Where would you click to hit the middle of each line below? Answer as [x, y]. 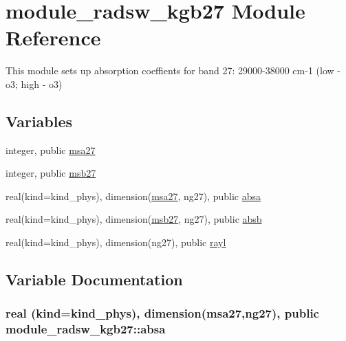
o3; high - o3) [34, 84]
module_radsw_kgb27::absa [86, 329]
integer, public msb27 [51, 173]
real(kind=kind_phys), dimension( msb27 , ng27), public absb [134, 219]
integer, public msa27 [51, 150]
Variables [39, 121]
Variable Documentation [94, 279]
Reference [53, 37]
